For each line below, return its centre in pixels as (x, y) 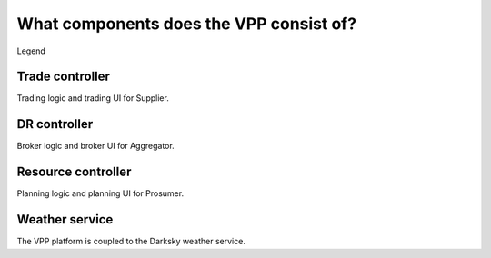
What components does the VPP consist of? (187, 24)
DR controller (55, 124)
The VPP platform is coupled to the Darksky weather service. (131, 242)
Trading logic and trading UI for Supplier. (93, 98)
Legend (31, 51)
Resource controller (74, 172)
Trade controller (64, 77)
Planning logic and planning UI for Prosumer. (100, 193)
